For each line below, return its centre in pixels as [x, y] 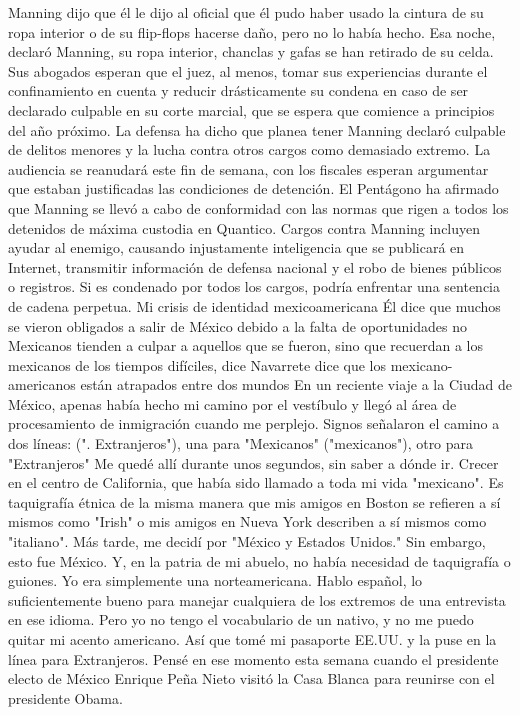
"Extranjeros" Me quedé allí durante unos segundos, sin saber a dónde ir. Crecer [253, 462]
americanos [42, 384]
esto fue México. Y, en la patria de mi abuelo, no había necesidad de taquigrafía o [259, 560]
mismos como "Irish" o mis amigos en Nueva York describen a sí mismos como [247, 521]
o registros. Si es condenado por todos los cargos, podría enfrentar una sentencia [254, 286]
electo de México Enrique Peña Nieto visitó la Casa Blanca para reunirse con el [251, 678]
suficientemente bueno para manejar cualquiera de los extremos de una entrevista [257, 599]
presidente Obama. [65, 697]
